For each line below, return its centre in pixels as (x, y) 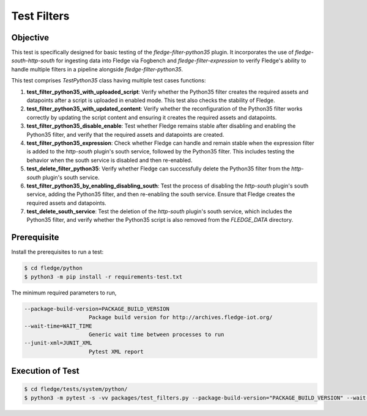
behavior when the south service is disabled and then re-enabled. (109, 160)
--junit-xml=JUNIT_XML (58, 343)
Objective (30, 38)
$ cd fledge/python (53, 268)
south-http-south (33, 60)
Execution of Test (45, 371)
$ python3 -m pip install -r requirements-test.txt (103, 277)
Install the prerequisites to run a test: (57, 252)
